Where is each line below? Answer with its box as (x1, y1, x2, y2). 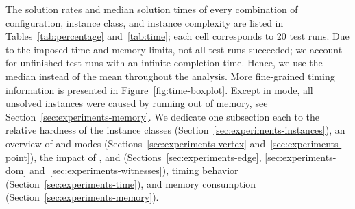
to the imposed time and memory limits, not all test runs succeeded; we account (5, 42, 343, 56)
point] (5, 149, 30, 164)
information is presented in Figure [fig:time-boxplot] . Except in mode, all (5, 82, 313, 97)
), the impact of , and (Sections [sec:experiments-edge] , (29, 149, 262, 164)
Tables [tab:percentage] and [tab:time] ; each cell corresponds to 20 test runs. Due (5, 29, 350, 43)
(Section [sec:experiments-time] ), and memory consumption (5, 176, 256, 190)
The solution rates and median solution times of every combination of (5, 2, 298, 16)
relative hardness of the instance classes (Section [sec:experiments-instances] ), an (5, 123, 345, 137)
